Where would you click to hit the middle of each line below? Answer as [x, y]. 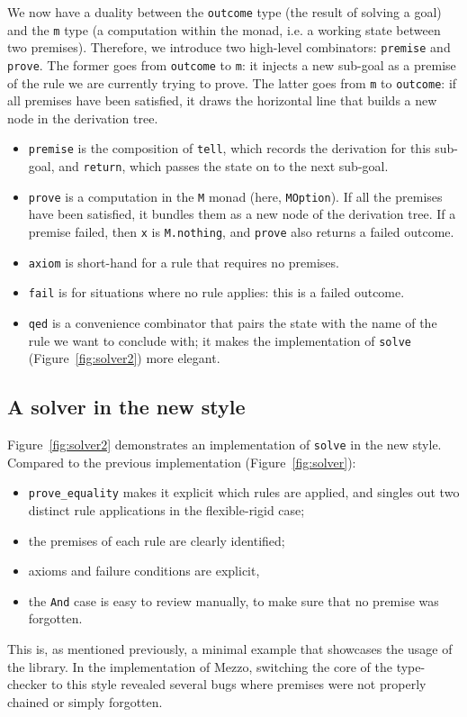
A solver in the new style [126, 407]
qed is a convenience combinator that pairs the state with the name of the [233, 322]
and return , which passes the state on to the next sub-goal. [224, 166]
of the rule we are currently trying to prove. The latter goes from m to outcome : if [232, 82]
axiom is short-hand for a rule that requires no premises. [184, 262]
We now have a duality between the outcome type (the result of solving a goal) [225, 12]
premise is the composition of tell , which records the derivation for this [229, 148]
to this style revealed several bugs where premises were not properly [239, 684]
